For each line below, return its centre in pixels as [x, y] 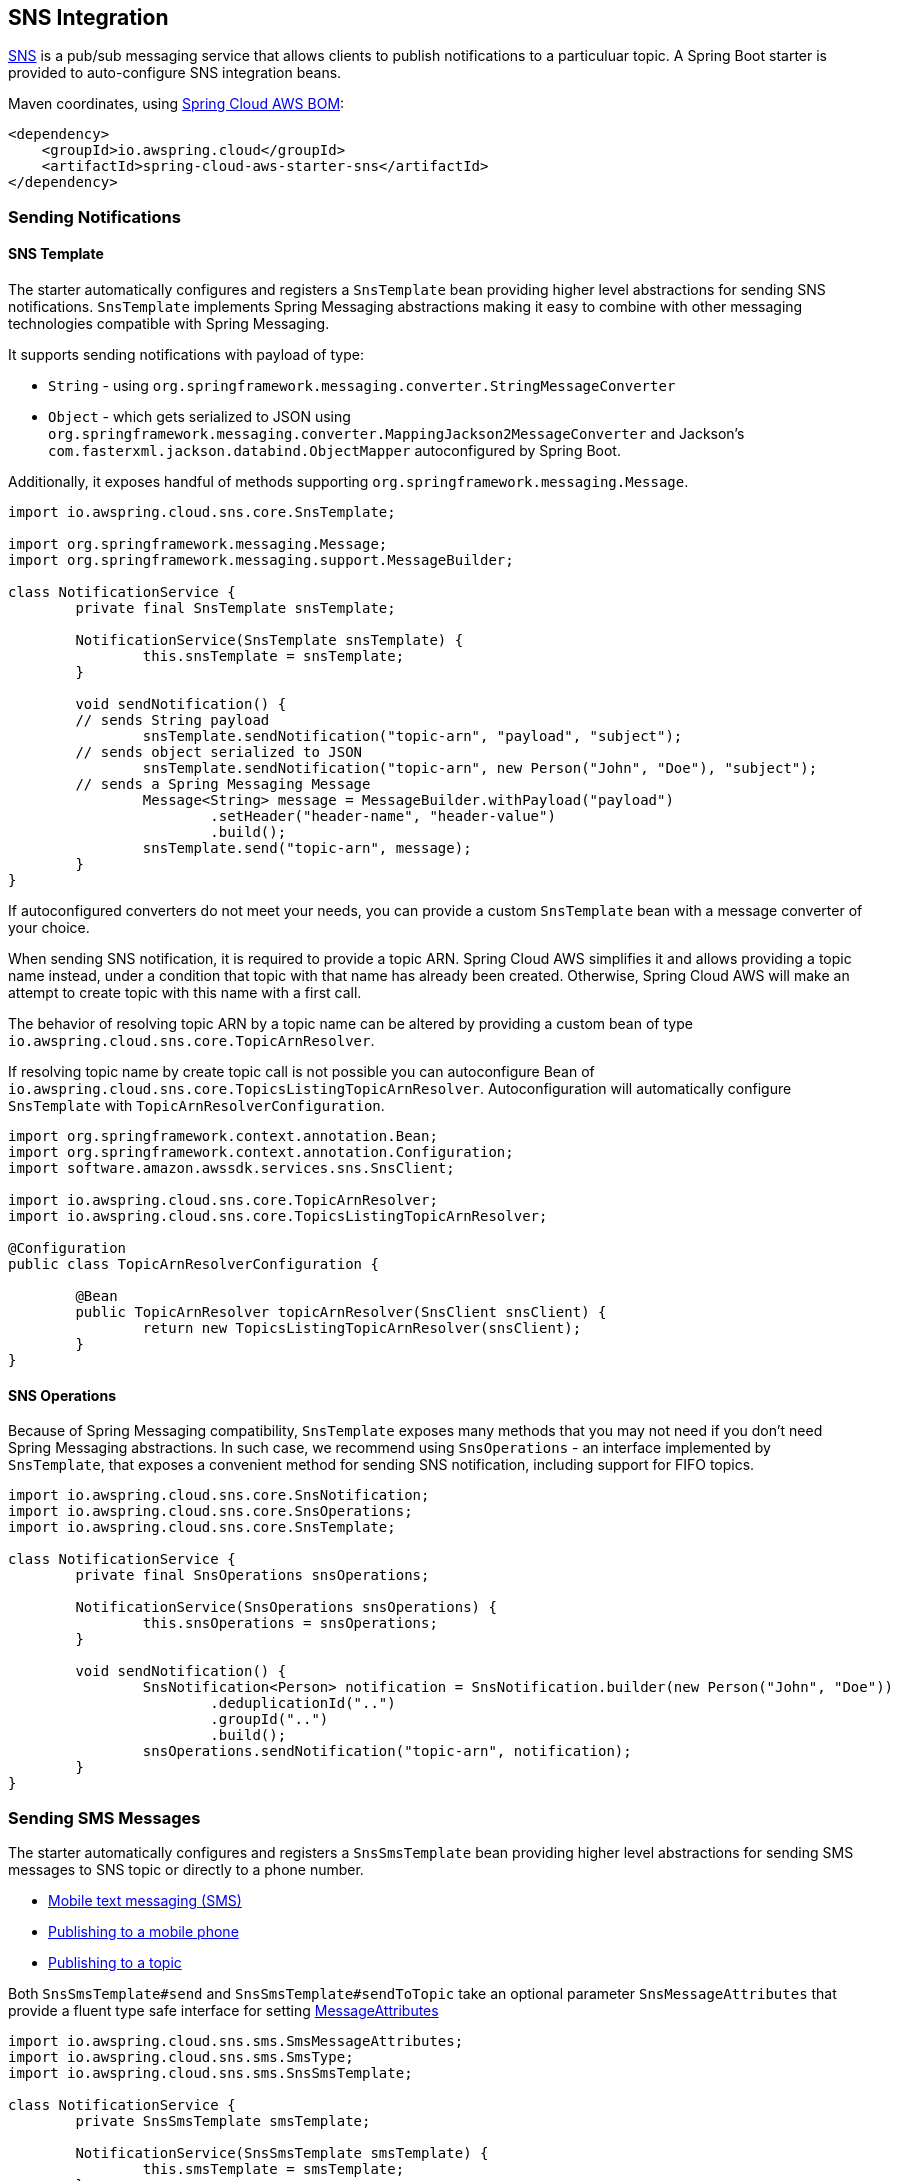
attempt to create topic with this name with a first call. [185, 993]
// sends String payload [172, 720]
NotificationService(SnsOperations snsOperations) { [286, 1607]
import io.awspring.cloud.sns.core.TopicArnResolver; [223, 1200]
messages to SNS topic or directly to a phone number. [186, 1869]
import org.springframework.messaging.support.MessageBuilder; [261, 560]
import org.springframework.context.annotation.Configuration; [261, 1152]
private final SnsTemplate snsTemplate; [235, 608]
